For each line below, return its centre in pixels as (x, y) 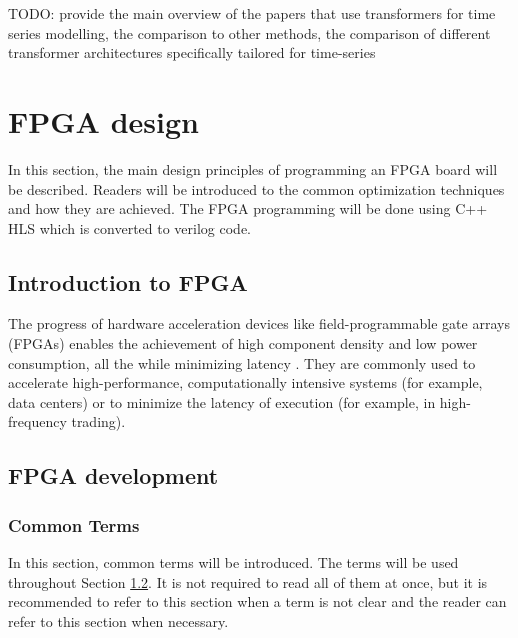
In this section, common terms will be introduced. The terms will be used (233, 562)
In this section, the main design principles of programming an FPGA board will (253, 168)
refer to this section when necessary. (118, 620)
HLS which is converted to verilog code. (129, 227)
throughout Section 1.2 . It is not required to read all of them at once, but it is (248, 581)
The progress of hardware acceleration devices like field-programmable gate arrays (259, 323)
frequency (37, 421)
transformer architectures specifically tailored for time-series (192, 52)
